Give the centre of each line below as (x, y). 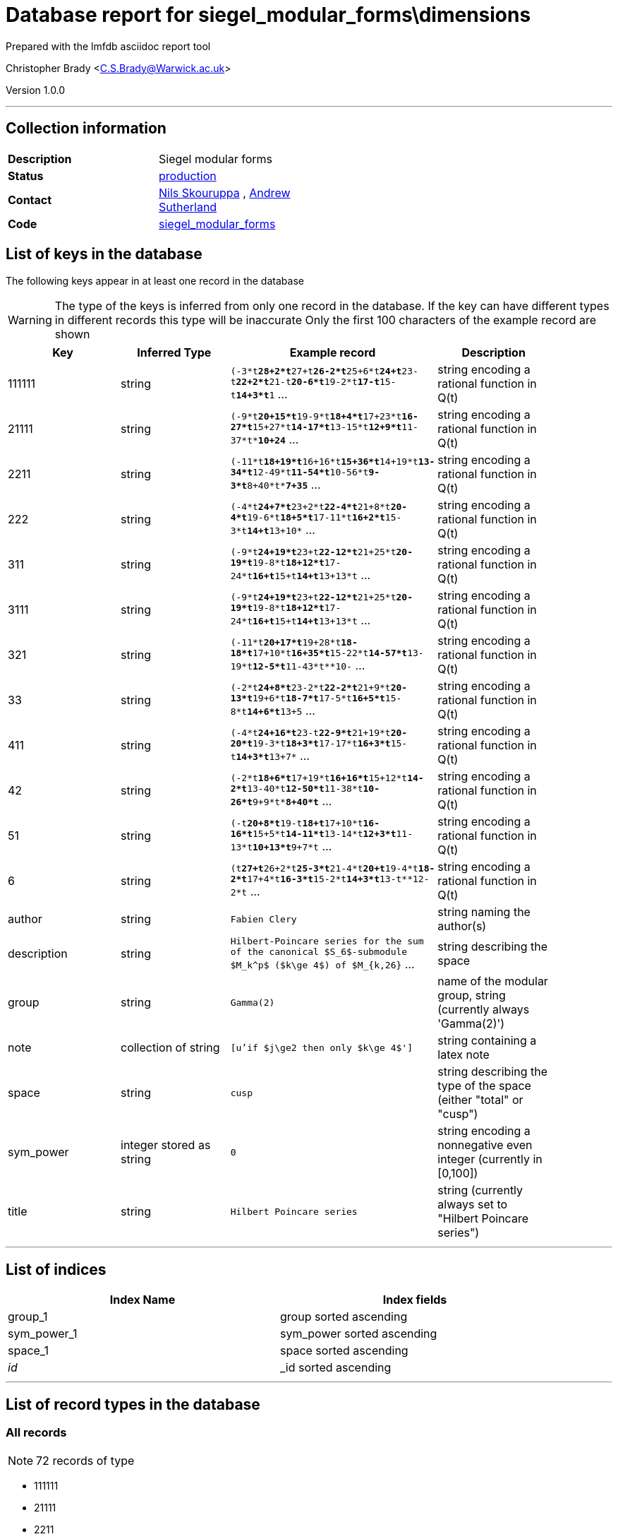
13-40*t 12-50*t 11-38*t (305, 789)
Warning (30, 320)
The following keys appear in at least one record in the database (155, 281)
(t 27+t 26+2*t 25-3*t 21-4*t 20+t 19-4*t (324, 869)
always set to (473, 1205)
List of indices (56, 1269)
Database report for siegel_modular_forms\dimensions (268, 15)
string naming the (484, 912)
